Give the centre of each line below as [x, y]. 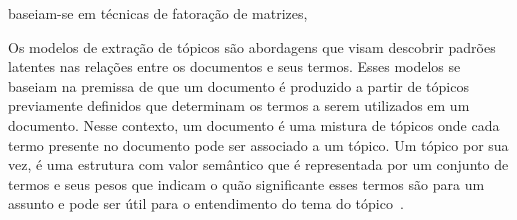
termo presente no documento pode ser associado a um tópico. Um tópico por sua [258, 144]
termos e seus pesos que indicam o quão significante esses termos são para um [246, 183]
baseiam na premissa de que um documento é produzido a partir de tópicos [238, 85]
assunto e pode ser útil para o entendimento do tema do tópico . [206, 203]
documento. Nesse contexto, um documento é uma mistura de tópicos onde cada [254, 124]
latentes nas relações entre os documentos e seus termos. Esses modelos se [234, 66]
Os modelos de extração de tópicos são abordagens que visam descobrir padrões [252, 46]
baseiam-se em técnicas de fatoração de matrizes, [158, 13]
